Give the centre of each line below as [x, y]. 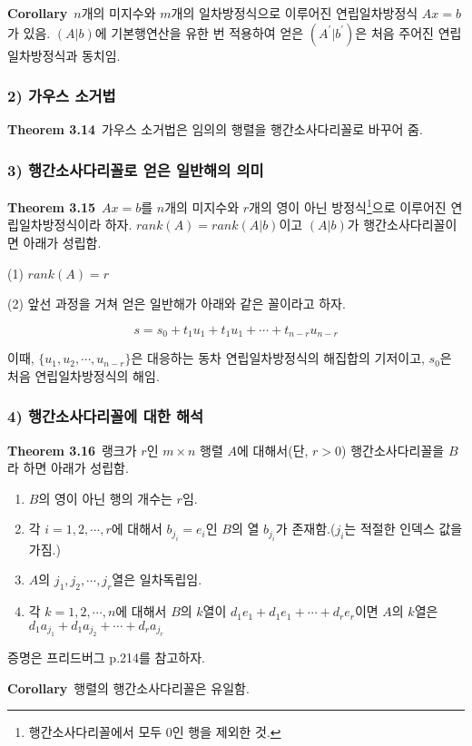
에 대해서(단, [273, 450]
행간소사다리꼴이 [410, 225]
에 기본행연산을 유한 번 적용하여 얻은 [199, 32]
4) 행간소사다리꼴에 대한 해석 [106, 416]
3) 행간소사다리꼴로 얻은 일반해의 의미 [136, 169]
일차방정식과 [43, 55]
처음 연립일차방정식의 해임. [84, 375]
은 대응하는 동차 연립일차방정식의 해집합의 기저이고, [278, 358]
